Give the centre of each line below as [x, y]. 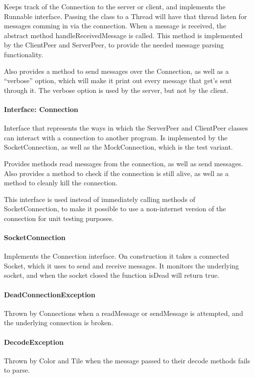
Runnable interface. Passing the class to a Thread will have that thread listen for [126, 16]
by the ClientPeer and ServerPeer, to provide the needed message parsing [114, 45]
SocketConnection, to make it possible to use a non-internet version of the [115, 209]
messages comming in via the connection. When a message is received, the [115, 26]
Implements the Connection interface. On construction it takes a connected [116, 256]
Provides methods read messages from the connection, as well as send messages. [124, 163]
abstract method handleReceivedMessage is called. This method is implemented [123, 35]
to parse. [17, 370]
